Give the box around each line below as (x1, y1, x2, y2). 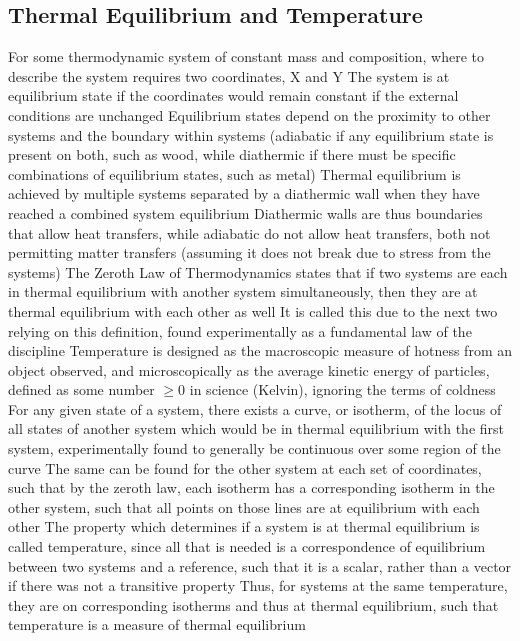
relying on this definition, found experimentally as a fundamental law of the (8, 320, 472, 341)
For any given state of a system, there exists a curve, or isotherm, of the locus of (8, 398, 502, 419)
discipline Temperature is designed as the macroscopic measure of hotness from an (8, 340, 512, 361)
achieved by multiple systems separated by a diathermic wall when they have (8, 183, 480, 204)
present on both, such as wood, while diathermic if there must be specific (8, 144, 456, 165)
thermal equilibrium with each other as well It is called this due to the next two (8, 300, 498, 321)
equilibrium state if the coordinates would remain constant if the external (8, 85, 459, 106)
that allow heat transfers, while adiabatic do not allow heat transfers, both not (8, 222, 491, 243)
